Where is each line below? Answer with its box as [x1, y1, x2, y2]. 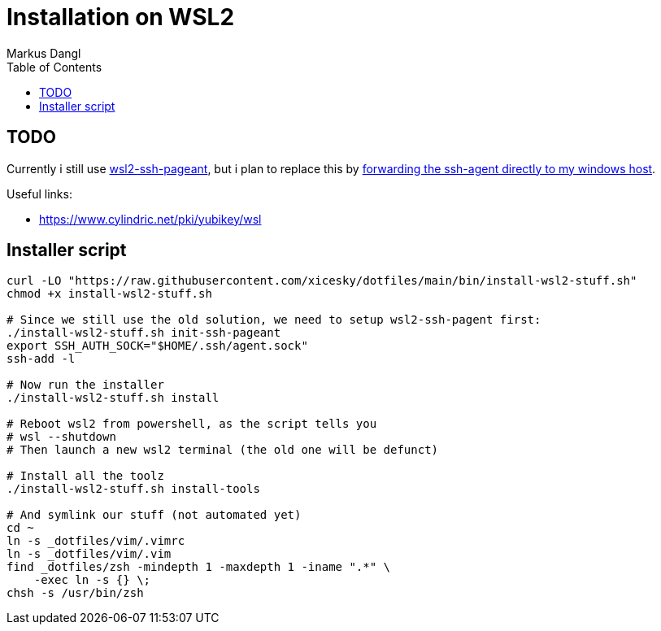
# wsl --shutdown [7, 430, 116, 444]
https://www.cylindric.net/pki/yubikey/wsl [39, 211, 262, 226]
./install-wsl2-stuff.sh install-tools [7, 482, 260, 496]
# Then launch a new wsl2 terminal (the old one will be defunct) [7, 443, 439, 457]
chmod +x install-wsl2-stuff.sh [7, 287, 212, 301]
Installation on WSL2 [7, 3, 235, 31]
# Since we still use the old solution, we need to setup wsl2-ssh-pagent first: [7, 313, 541, 327]
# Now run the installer [7, 378, 164, 392]
